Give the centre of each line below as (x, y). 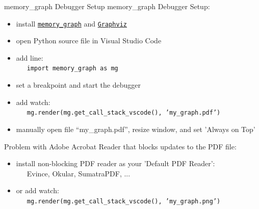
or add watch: (37, 190)
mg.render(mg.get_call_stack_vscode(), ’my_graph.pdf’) (124, 113)
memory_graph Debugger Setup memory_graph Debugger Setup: (107, 6)
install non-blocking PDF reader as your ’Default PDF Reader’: (115, 163)
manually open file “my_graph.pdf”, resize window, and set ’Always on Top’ (136, 129)
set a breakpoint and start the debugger (78, 85)
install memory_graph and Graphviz (71, 23)
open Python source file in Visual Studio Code (89, 41)
